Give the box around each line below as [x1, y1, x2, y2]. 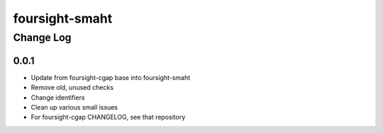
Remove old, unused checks [30, 83, 113, 92]
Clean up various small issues [30, 103, 118, 111]
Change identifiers [30, 93, 85, 102]
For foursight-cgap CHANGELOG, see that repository [30, 113, 186, 122]
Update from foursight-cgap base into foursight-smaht [30, 73, 191, 81]
